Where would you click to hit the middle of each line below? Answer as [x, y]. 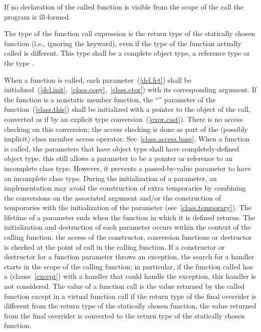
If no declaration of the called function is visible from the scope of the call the [124, 7]
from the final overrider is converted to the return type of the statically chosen [124, 315]
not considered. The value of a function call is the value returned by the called [124, 286]
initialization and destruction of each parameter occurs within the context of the [127, 227]
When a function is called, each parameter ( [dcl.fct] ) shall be [98, 79]
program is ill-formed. [37, 16]
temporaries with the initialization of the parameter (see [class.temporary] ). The [128, 207]
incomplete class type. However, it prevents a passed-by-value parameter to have [127, 168]
